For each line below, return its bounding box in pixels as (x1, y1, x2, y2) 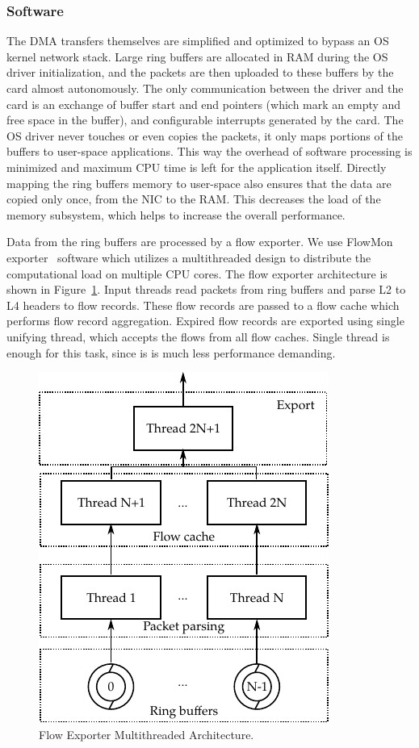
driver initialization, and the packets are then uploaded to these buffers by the (6, 64, 394, 81)
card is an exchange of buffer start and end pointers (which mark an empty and (6, 95, 401, 112)
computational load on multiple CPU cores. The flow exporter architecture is (6, 265, 388, 282)
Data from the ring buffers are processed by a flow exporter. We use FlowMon (6, 233, 393, 250)
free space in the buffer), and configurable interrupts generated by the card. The (6, 111, 404, 128)
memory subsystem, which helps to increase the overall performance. (6, 206, 346, 223)
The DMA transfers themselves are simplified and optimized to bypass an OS (6, 32, 389, 49)
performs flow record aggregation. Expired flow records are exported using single (6, 312, 404, 329)
